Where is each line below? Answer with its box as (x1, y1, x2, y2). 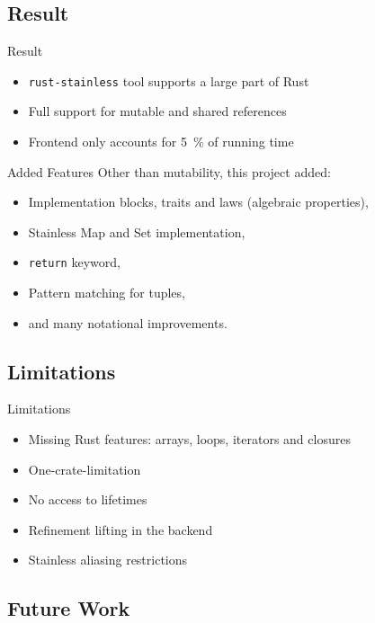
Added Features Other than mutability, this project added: (7, 162, 331, 181)
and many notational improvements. (28, 313, 228, 332)
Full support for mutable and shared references (28, 102, 287, 120)
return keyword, (28, 253, 121, 271)
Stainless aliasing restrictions (28, 550, 188, 569)
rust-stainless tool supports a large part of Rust (28, 71, 309, 90)
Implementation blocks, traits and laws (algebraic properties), (28, 192, 369, 211)
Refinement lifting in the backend (28, 520, 213, 538)
